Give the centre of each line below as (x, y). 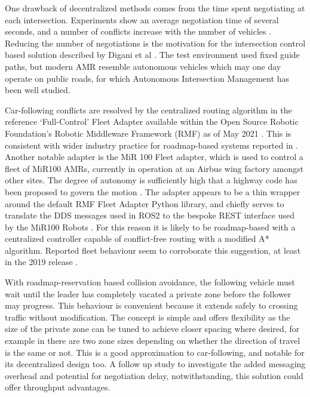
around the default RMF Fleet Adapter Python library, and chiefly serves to (145, 203)
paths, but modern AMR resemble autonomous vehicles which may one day (143, 66)
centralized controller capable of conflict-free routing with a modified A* (137, 238)
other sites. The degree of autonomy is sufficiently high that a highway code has (151, 180)
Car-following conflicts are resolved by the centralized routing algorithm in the (148, 110)
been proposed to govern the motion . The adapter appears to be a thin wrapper (153, 191)
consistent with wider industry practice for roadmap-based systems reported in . (152, 145)
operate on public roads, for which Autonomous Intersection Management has (147, 78)
